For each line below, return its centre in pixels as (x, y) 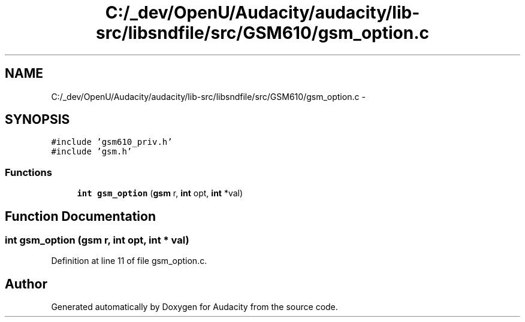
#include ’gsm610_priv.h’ (112, 142)
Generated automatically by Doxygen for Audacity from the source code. (194, 307)
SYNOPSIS (37, 120)
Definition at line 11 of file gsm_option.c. (129, 261)
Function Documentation (80, 216)
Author (26, 284)
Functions (28, 172)
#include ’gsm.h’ (92, 152)
